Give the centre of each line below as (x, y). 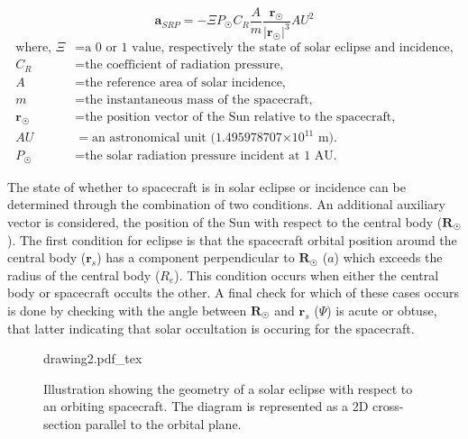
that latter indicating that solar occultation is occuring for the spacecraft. (211, 328)
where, (34, 48)
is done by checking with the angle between (127, 310)
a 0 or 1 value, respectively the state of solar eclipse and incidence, (269, 48)
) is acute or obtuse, (382, 310)
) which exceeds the (388, 257)
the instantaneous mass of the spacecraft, (199, 100)
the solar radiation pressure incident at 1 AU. (211, 156)
